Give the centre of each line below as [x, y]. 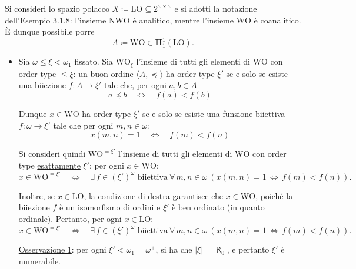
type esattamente [49, 165]
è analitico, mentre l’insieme [183, 20]
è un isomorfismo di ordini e [110, 207]
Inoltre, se [36, 195]
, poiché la [274, 195]
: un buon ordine [103, 73]
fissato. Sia [94, 61]
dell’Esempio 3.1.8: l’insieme [56, 20]
